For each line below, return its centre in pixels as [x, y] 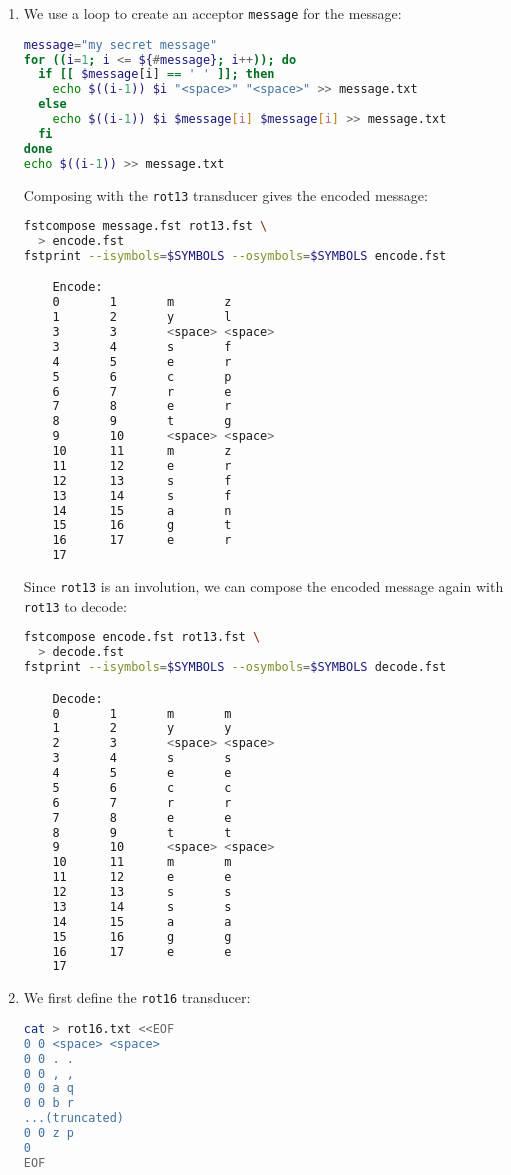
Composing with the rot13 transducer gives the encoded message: [225, 194]
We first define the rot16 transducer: [137, 997]
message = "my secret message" [120, 44]
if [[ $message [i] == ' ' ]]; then [156, 74]
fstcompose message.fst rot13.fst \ [145, 226]
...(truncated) [74, 1118]
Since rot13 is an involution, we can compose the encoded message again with [263, 586]
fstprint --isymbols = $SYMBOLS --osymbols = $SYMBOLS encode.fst [235, 255]
